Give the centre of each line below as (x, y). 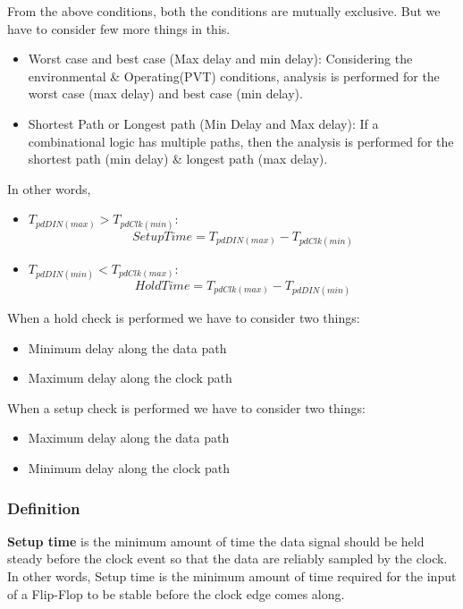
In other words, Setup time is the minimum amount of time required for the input (232, 576)
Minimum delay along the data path (127, 347)
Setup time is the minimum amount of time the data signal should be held (216, 541)
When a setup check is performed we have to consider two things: (186, 407)
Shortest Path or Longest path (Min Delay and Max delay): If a (203, 123)
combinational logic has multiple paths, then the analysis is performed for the (241, 141)
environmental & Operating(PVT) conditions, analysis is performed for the (234, 76)
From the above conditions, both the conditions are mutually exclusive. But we (224, 11)
